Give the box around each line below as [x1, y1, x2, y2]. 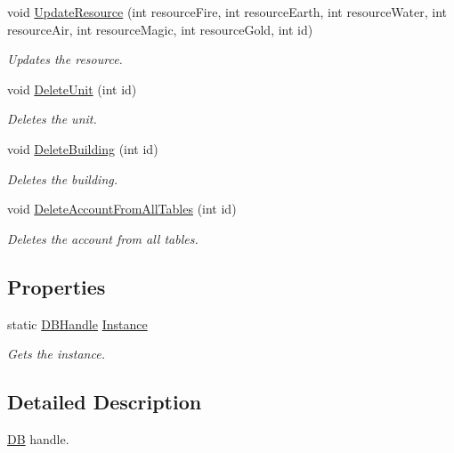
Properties [7, 272, 106, 300]
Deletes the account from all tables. [7, 229, 199, 247]
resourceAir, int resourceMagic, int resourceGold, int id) [7, 20, 313, 38]
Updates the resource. [7, 50, 123, 69]
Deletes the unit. [7, 109, 97, 128]
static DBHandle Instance [7, 314, 148, 333]
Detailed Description [7, 388, 202, 416]
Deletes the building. [7, 169, 118, 188]
